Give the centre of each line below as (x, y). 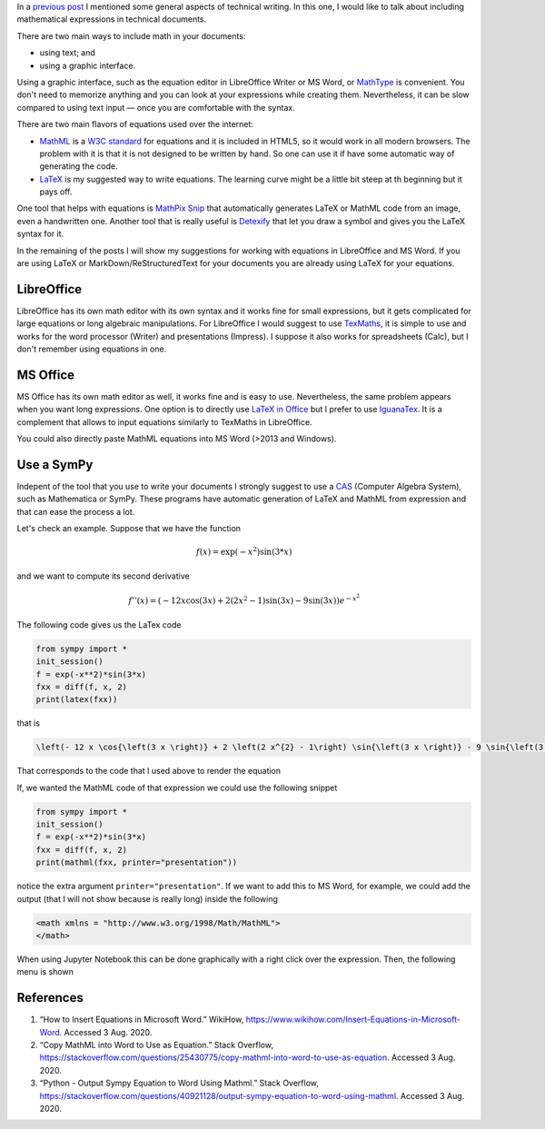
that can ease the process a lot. (76, 511)
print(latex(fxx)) (77, 700)
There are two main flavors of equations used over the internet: (135, 124)
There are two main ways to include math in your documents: (131, 35)
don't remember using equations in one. (92, 349)
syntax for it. (40, 234)
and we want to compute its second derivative (103, 576)
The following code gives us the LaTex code (99, 624)
